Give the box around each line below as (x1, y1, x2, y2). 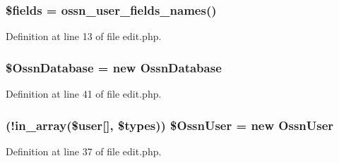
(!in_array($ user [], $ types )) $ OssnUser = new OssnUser (6, 116, 334, 133)
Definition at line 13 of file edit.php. (6, 29, 162, 44)
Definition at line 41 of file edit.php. (6, 86, 162, 101)
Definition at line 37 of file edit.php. (6, 143, 162, 158)
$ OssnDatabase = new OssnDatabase (6, 58, 222, 76)
